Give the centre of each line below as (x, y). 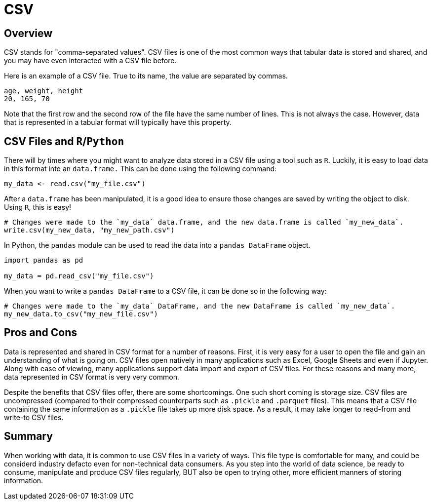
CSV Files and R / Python (64, 141)
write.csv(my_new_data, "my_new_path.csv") (89, 230)
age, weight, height (44, 91)
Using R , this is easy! (38, 207)
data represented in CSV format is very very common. (92, 377)
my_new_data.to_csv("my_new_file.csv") (81, 314)
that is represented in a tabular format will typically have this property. (118, 122)
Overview (28, 33)
